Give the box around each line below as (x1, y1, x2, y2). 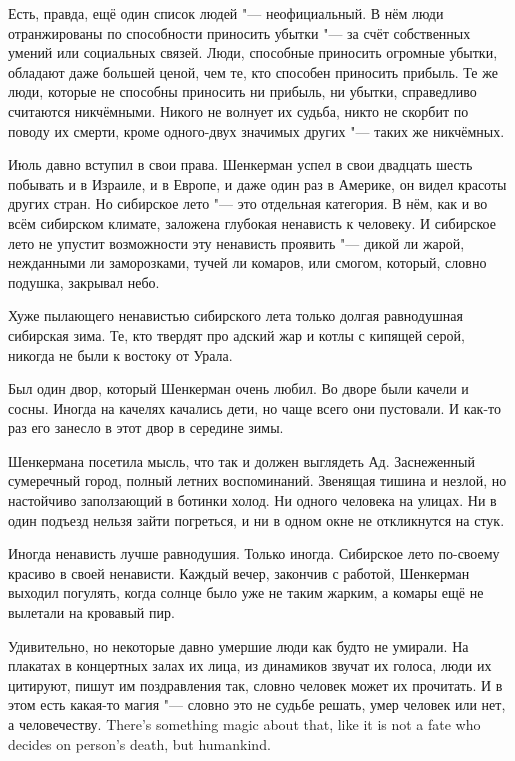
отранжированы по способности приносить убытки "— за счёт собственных (8, 22, 471, 43)
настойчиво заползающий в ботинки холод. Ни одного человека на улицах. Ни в (8, 490, 497, 511)
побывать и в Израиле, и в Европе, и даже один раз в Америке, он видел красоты (8, 173, 507, 194)
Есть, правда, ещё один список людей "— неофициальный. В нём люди (8, 3, 444, 23)
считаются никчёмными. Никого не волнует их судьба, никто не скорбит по (8, 100, 469, 121)
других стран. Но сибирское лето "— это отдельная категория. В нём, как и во (8, 193, 488, 214)
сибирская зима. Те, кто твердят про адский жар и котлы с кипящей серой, (8, 324, 465, 345)
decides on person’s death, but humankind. (8, 733, 271, 754)
